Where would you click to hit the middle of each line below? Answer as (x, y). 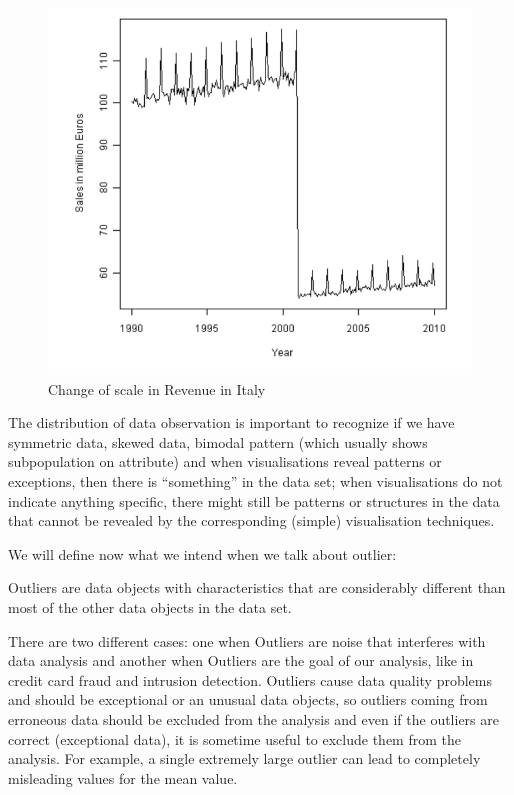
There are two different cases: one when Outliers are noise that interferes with (247, 640)
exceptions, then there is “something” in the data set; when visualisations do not (255, 481)
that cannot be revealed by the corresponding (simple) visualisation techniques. (251, 520)
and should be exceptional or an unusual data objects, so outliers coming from (248, 699)
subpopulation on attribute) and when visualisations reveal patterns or (225, 461)
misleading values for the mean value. (123, 777)
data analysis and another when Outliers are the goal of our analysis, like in (241, 660)
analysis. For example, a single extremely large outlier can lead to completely (244, 758)
